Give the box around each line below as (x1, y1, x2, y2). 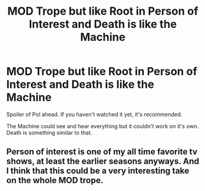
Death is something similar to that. (6, 129, 93, 136)
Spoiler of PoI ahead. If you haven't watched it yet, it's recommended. (6, 110, 182, 118)
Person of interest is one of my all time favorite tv (6, 146, 198, 157)
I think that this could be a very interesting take (6, 166, 190, 176)
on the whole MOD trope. (6, 175, 104, 186)
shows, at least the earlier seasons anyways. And (6, 156, 199, 167)
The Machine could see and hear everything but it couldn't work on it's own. (6, 122, 199, 129)
